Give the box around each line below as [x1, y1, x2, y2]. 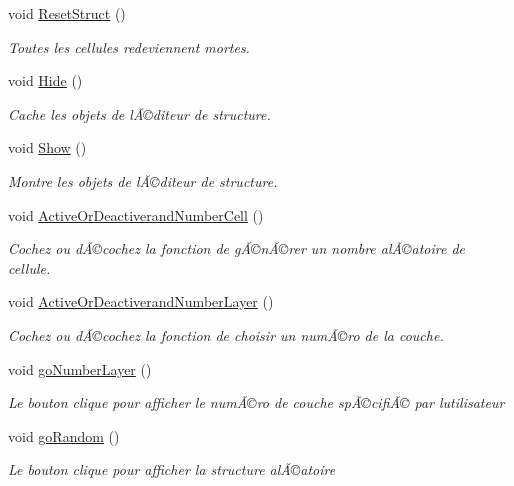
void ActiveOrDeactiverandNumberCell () [8, 204, 264, 225]
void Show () [8, 137, 87, 158]
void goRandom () [8, 425, 120, 446]
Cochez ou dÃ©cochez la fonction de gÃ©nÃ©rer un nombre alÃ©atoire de [8, 238, 466, 259]
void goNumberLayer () [8, 358, 152, 379]
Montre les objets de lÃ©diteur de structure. [8, 170, 278, 191]
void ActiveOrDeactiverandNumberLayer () [8, 291, 274, 312]
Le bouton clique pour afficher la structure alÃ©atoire [8, 459, 336, 480]
